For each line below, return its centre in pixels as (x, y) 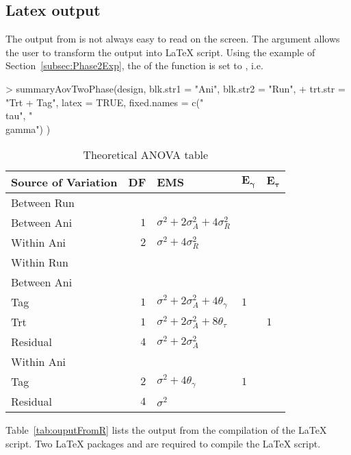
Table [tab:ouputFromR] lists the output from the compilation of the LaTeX (166, 430)
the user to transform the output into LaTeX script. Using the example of (160, 52)
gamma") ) (28, 128)
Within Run (40, 262)
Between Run (43, 203)
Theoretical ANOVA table (146, 155)
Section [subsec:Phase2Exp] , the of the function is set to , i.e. (134, 65)
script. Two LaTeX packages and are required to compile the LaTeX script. (163, 443)
